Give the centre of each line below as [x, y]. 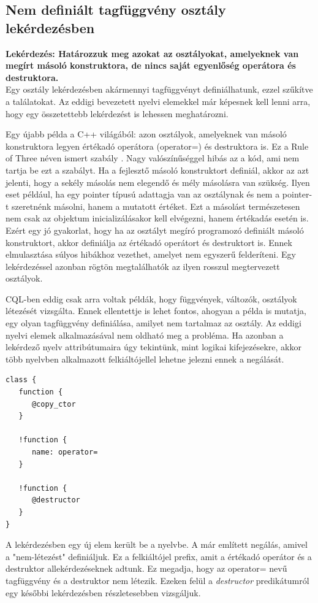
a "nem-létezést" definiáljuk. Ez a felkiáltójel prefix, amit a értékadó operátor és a [159, 556]
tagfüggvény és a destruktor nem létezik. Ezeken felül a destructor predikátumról [157, 580]
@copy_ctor [54, 404]
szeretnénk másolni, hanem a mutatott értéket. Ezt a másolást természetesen [156, 206]
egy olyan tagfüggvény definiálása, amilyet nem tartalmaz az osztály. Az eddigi [153, 323]
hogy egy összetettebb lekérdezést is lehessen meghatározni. [117, 113]
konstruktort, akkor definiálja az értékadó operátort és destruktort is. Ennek [149, 242]
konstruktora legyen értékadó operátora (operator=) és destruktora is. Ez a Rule [157, 146]
